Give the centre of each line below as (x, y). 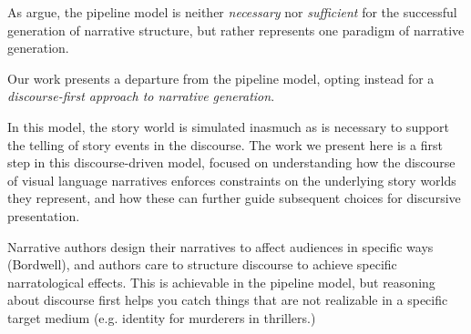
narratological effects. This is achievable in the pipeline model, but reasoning (221, 282)
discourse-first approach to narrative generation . (141, 96)
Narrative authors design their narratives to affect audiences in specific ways (220, 246)
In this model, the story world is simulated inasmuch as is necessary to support (229, 126)
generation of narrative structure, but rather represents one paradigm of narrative (236, 30)
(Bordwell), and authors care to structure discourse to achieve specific (202, 264)
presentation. (44, 215)
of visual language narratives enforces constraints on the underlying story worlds (232, 180)
